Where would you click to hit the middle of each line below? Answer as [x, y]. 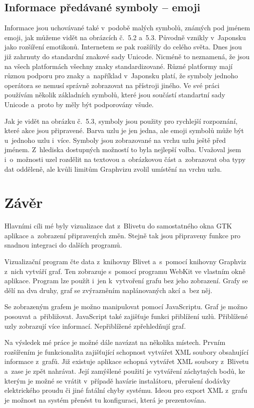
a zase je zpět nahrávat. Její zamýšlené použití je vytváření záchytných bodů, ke [125, 371]
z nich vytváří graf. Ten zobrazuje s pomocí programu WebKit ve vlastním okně [125, 271]
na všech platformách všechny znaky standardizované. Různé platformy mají [118, 66]
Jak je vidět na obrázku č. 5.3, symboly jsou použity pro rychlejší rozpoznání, [121, 121]
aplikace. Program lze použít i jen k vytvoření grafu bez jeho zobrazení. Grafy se [126, 281]
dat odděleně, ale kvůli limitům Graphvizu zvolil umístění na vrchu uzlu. [113, 169]
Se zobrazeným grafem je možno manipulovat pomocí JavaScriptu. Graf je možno [126, 306]
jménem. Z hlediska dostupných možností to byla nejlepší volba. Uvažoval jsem [123, 149]
